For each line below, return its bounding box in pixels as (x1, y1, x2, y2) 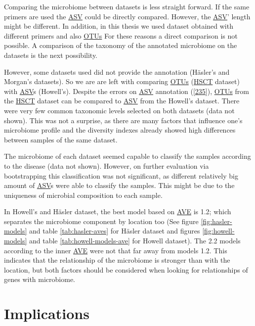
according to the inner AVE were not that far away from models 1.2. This (4, 245, 227, 255)
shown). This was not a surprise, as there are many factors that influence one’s (4, 115, 243, 125)
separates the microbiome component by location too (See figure (4, 216, 199, 226)
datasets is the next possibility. (4, 49, 97, 60)
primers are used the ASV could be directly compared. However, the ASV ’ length (4, 11, 251, 21)
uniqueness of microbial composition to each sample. (4, 189, 163, 200)
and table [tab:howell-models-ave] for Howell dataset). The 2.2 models (29, 235, 241, 246)
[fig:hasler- (201, 216, 232, 226)
